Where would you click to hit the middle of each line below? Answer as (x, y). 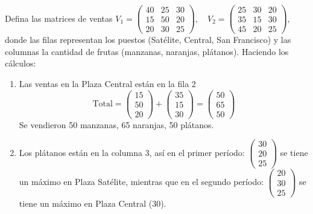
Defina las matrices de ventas (59, 18)
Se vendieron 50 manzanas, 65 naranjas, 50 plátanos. (116, 124)
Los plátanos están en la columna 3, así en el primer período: (132, 152)
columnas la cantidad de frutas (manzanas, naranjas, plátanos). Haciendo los (147, 51)
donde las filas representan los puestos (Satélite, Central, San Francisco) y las (148, 40)
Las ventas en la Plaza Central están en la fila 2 (107, 83)
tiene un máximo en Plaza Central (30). (93, 203)
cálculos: (21, 63)
